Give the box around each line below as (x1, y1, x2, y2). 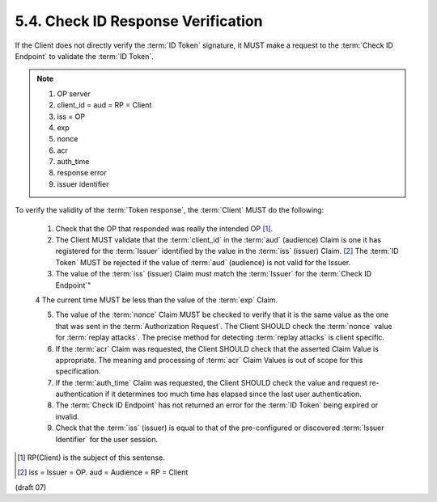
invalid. (55, 411, 80, 421)
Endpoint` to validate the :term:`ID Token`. (15, 51, 154, 61)
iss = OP (57, 112, 85, 121)
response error (57, 168, 107, 178)
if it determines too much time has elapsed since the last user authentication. (104, 389, 362, 399)
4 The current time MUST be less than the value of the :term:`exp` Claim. (35, 295, 278, 305)
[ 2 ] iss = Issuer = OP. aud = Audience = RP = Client (17, 467, 189, 477)
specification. (55, 366, 101, 376)
